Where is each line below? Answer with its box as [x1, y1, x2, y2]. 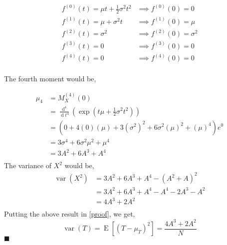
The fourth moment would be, [4, 73, 96, 84]
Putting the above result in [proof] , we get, [4, 209, 135, 219]
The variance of [4, 160, 51, 171]
